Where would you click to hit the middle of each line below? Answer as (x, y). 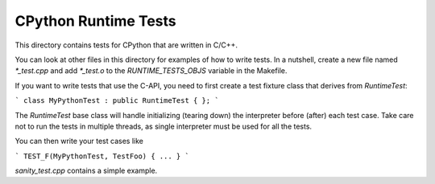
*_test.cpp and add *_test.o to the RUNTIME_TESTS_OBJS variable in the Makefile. (151, 71)
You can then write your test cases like (79, 141)
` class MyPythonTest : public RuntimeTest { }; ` (117, 101)
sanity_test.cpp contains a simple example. (86, 171)
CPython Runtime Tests (95, 21)
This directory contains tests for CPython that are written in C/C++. (126, 45)
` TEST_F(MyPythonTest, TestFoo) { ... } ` (102, 156)
